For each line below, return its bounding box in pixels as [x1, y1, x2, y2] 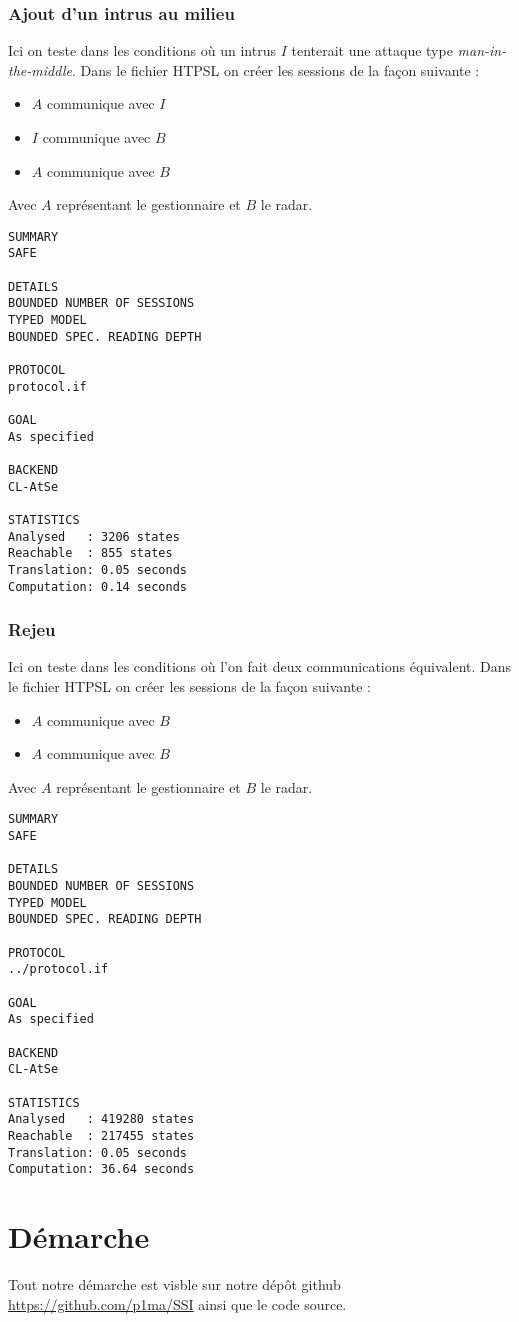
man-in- [457, 40, 507, 61]
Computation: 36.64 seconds [8, 1162, 195, 1177]
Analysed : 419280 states [8, 1112, 195, 1127]
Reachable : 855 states [8, 546, 173, 561]
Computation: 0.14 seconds [8, 579, 187, 594]
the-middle [8, 59, 73, 80]
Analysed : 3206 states [8, 529, 180, 544]
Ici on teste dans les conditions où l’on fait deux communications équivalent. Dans [8, 656, 512, 677]
